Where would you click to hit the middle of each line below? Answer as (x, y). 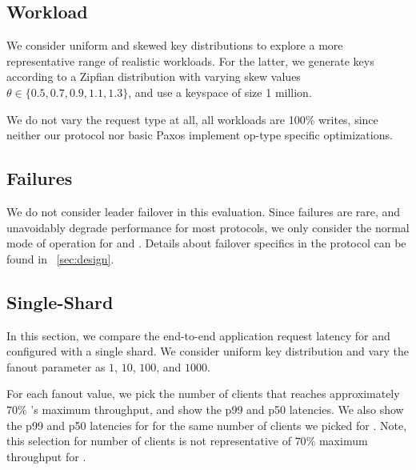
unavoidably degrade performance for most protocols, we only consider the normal (208, 227)
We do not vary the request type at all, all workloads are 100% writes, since (192, 119)
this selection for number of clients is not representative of (149, 441)
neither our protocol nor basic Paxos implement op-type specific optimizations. (200, 135)
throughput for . (46, 456)
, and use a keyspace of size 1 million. (220, 92)
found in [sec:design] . (60, 258)
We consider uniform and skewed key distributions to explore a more (175, 45)
